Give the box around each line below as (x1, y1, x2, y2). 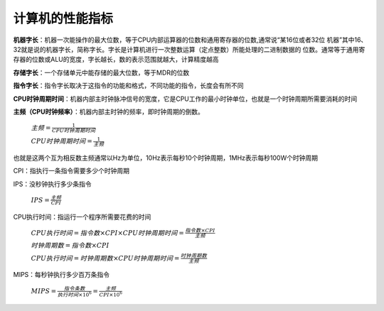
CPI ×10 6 (99, 290, 122, 298)
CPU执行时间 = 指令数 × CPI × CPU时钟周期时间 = (31, 229, 184, 237)
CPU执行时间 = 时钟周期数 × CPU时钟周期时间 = (31, 254, 180, 262)
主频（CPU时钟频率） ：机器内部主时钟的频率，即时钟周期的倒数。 (13, 107, 204, 116)
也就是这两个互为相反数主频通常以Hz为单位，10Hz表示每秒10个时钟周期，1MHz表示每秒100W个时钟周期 (13, 153, 318, 163)
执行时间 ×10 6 (57, 290, 92, 298)
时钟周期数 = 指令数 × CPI (31, 241, 110, 250)
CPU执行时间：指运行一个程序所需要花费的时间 (13, 212, 151, 221)
